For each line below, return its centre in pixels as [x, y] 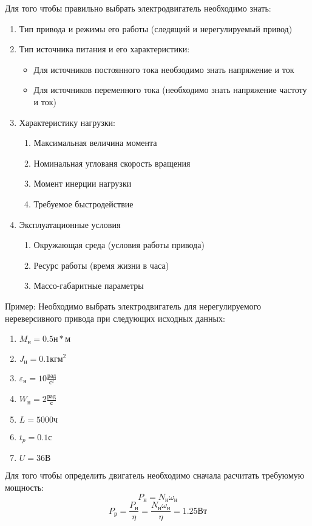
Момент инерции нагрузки [83, 183]
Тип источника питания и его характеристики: [104, 49]
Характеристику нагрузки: [67, 122]
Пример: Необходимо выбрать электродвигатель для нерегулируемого [133, 306]
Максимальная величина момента [95, 143]
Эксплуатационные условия [70, 224]
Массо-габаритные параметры [89, 285]
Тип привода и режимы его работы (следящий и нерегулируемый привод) [156, 28]
